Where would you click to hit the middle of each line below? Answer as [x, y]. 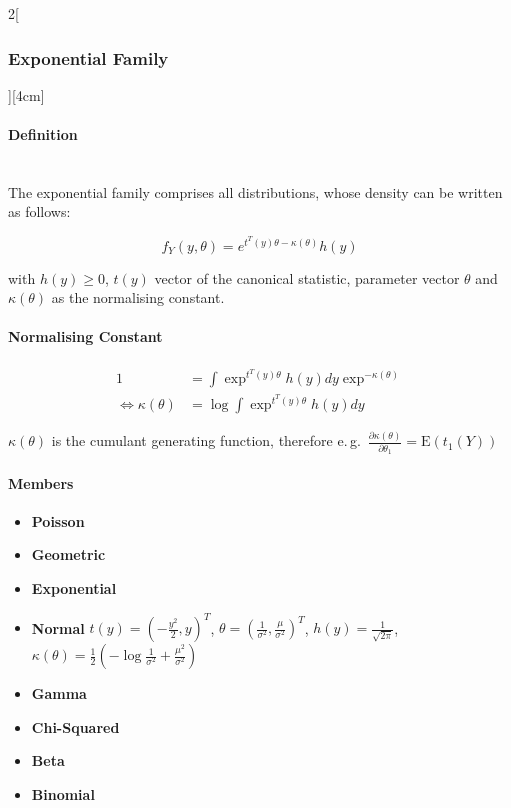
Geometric [68, 554]
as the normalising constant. [138, 297]
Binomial [63, 793]
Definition [43, 134]
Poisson [58, 520]
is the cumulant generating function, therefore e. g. [206, 440]
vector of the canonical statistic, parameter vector [307, 277]
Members [41, 482]
